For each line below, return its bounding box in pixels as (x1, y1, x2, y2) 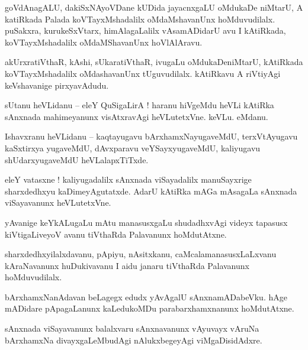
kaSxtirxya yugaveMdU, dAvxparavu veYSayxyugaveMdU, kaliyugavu (5, 141, 261, 154)
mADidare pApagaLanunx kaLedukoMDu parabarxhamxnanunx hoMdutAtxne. (5, 302, 294, 315)
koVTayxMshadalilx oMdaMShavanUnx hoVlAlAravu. (5, 35, 203, 48)
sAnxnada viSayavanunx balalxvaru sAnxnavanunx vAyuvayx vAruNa (5, 322, 259, 335)
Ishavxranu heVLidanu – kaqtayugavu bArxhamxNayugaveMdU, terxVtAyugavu (5, 130, 298, 142)
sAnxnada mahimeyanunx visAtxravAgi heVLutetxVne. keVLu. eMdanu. (5, 110, 268, 122)
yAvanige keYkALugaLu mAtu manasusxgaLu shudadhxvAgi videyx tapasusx (5, 216, 288, 228)
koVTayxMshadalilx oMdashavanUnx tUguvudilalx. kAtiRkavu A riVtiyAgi (5, 67, 281, 79)
